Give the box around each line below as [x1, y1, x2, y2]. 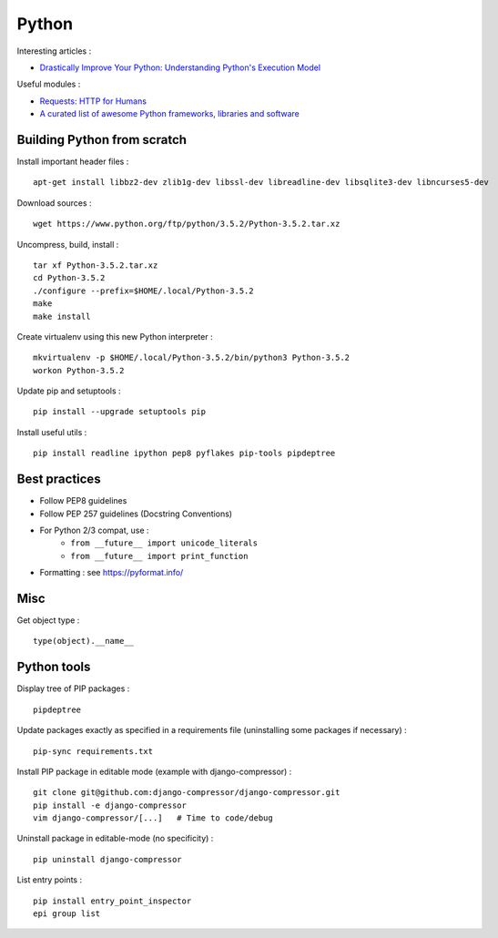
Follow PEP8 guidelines [39, 495, 127, 506]
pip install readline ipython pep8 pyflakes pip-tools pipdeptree [33, 448, 336, 459]
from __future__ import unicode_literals [70, 538, 259, 548]
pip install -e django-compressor [33, 800, 187, 811]
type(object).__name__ [33, 636, 135, 647]
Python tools [16, 659, 91, 675]
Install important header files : [16, 156, 129, 168]
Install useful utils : [16, 426, 87, 437]
